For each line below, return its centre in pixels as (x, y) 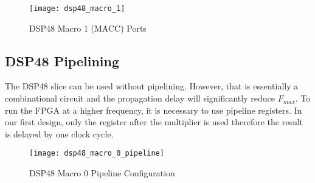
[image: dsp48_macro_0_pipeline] (97, 154)
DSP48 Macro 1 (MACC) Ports (88, 28)
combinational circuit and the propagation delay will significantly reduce (140, 98)
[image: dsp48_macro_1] (77, 9)
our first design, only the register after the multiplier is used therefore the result (154, 122)
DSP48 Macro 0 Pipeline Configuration (102, 173)
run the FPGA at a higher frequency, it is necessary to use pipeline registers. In (154, 110)
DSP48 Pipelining (62, 60)
